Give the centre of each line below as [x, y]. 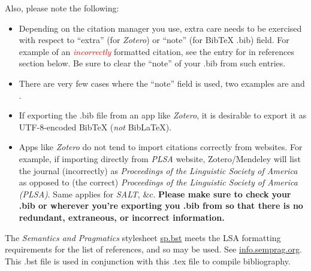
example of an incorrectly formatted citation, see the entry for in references [156, 51]
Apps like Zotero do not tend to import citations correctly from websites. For [161, 147]
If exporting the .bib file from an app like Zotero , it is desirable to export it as [163, 115]
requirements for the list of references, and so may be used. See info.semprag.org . [153, 249]
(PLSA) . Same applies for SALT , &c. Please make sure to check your [155, 194]
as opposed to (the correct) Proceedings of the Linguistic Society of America [158, 182]
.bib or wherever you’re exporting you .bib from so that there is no [161, 205]
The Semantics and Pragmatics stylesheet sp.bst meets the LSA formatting [143, 237]
